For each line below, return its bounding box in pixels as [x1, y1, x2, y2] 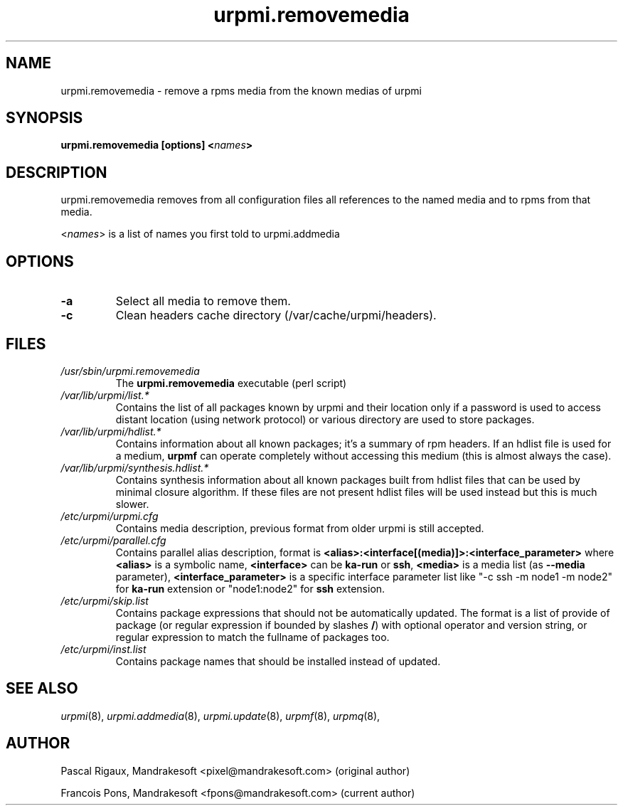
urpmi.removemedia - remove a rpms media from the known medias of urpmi [60, 84, 422, 97]
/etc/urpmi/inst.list [60, 642, 147, 655]
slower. [115, 497, 149, 510]
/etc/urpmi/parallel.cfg [60, 534, 166, 546]
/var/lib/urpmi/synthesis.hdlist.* [60, 461, 209, 474]
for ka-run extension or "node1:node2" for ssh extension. [115, 582, 385, 595]
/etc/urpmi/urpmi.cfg [60, 509, 159, 522]
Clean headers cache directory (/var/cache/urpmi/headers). [115, 308, 437, 323]
